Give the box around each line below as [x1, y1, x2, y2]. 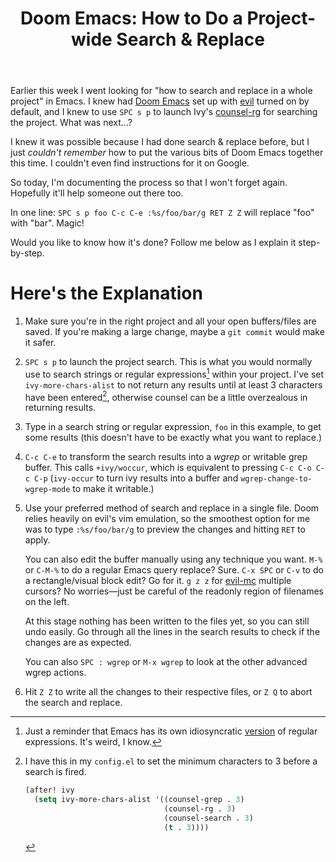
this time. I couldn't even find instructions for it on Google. [10, 157, 250, 169]
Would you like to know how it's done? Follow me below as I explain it [10, 237, 297, 249]
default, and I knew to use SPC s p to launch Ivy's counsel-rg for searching [10, 106, 318, 118]
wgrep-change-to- [240, 474, 313, 484]
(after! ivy [24, 785, 75, 796]
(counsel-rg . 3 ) [163, 804, 237, 814]
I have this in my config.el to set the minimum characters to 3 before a [24, 755, 318, 767]
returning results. [24, 402, 97, 414]
